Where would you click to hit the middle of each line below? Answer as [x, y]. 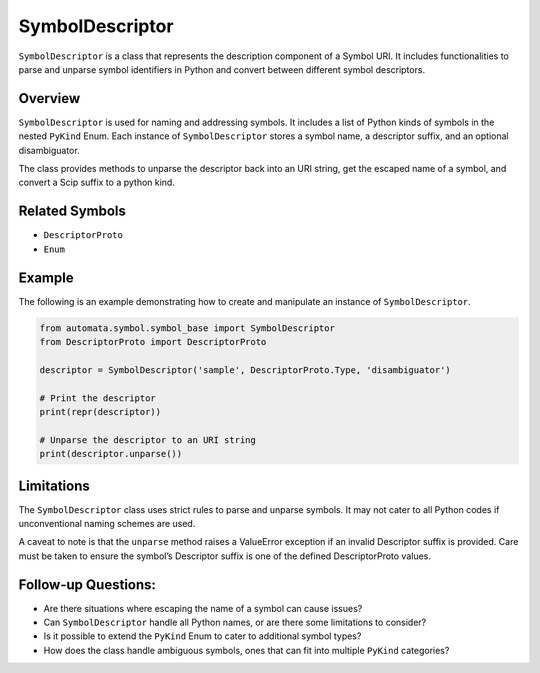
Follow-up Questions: [87, 584]
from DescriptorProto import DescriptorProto [153, 341]
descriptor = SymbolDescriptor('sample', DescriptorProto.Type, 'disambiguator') [245, 369]
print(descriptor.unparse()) [111, 454]
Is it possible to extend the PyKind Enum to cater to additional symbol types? [202, 636]
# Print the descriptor [98, 398]
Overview [49, 98]
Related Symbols [72, 211]
